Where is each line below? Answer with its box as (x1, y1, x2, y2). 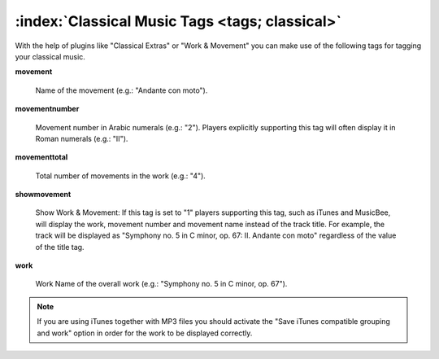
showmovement (15, 190, 72, 199)
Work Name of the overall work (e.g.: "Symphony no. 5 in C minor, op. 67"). (35, 279, 288, 289)
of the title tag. (35, 242, 85, 252)
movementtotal (15, 152, 68, 162)
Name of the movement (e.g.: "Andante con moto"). (35, 85, 208, 95)
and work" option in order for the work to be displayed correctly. (37, 328, 253, 338)
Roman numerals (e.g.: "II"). (35, 134, 128, 143)
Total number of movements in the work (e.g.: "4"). (35, 171, 206, 181)
